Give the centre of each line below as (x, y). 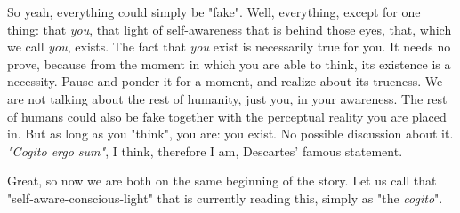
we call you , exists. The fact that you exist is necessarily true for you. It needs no (229, 47)
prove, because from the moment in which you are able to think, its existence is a (229, 63)
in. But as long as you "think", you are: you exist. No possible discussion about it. (230, 134)
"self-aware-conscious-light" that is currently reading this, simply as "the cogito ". (225, 197)
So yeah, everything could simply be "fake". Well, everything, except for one (214, 12)
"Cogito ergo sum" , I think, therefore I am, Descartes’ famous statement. (205, 150)
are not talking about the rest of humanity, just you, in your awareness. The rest (227, 98)
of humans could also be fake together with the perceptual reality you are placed (227, 116)
